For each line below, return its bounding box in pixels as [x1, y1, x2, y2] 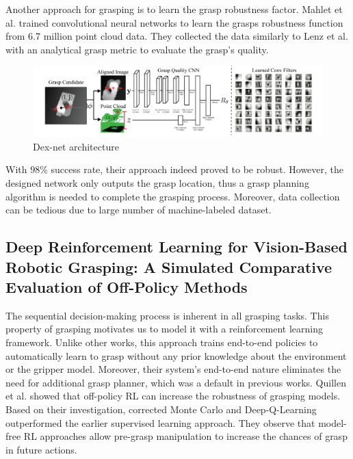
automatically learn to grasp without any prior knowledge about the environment [5, 348, 347, 363]
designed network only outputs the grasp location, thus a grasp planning [5, 176, 309, 190]
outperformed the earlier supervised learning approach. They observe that [5, 415, 315, 430]
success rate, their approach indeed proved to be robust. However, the [51, 162, 344, 176]
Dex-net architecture [33, 139, 119, 153]
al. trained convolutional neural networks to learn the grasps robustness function [5, 15, 343, 29]
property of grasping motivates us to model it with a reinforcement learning [5, 322, 324, 336]
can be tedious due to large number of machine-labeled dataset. [5, 202, 272, 217]
